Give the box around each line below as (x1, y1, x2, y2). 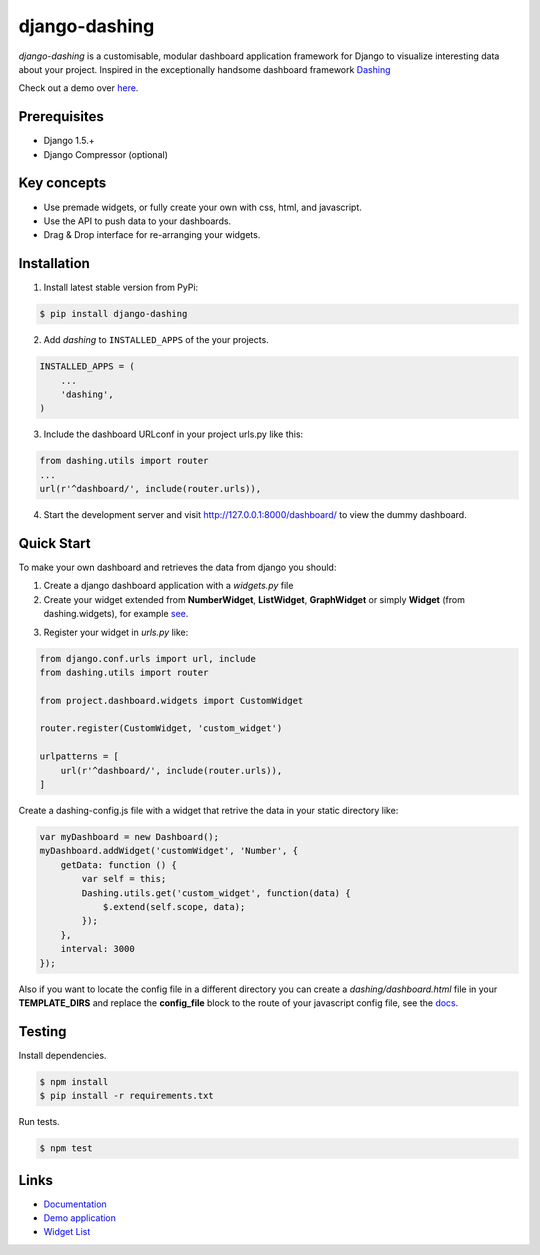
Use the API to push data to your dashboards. (43, 215, 232, 227)
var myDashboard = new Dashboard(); (39, 831, 220, 843)
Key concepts (18, 175, 107, 192)
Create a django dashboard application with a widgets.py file (43, 580, 294, 592)
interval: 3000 (60, 943, 135, 955)
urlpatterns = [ (39, 751, 120, 762)
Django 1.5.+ (43, 135, 95, 147)
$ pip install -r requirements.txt (39, 1090, 214, 1102)
